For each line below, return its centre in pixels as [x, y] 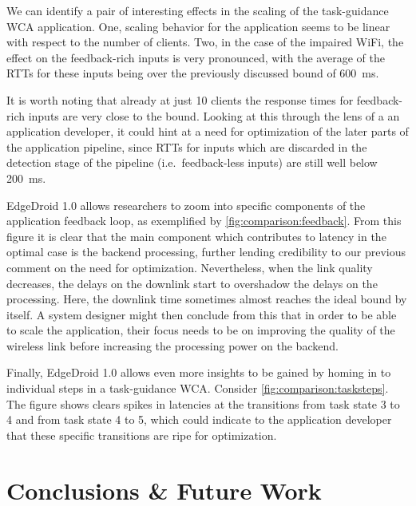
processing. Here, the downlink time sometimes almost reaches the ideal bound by [207, 299]
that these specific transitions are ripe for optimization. [142, 435]
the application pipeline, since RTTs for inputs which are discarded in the [187, 146]
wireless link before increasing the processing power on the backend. [172, 345]
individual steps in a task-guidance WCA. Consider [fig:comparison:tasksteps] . [198, 388]
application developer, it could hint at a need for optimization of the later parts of [208, 131]
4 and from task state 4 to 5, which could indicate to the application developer [199, 419]
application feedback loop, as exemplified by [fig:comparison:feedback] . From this [204, 221]
